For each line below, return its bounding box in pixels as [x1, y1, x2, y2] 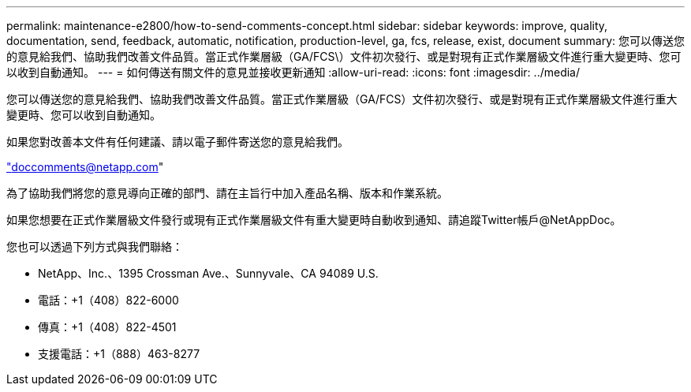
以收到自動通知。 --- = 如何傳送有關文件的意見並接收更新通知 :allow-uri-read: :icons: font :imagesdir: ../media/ [6, 65, 581, 79]
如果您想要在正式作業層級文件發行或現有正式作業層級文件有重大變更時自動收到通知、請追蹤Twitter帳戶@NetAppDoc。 [6, 213, 622, 226]
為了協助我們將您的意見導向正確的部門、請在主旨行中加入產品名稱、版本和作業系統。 [6, 186, 448, 200]
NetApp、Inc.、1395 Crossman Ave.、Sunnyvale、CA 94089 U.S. [38, 267, 379, 280]
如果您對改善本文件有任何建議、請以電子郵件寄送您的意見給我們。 [6, 135, 349, 148]
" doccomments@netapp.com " [6, 160, 164, 174]
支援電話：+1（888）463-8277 [38, 347, 200, 360]
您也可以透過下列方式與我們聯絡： [6, 240, 183, 253]
